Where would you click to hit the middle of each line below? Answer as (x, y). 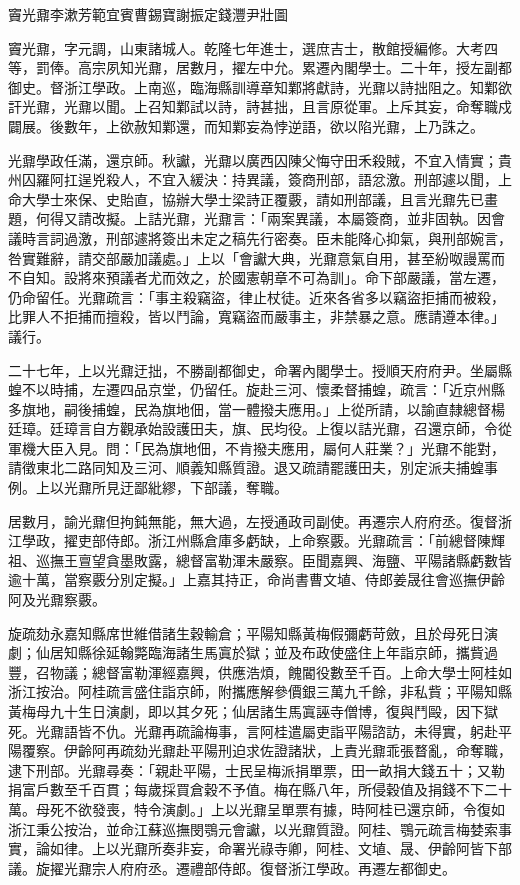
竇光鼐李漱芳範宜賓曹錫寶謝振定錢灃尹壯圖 (148, 14)
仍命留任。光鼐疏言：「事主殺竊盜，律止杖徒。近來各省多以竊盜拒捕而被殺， (256, 296)
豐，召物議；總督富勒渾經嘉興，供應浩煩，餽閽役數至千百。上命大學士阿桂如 (260, 671)
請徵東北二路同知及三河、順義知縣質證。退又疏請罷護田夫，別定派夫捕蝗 (246, 467)
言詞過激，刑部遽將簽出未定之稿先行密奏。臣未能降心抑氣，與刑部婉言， (273, 237)
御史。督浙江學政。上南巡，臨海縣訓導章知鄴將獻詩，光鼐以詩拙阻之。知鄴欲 (260, 86)
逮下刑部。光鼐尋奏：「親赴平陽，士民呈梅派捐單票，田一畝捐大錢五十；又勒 (256, 769)
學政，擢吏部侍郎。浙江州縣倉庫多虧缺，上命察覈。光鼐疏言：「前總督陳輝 (263, 540)
